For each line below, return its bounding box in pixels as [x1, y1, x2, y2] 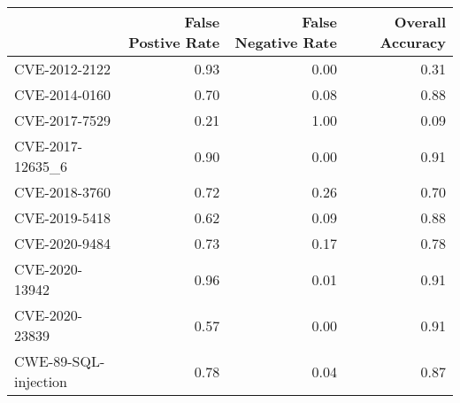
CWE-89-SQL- [14, 351, 105, 371]
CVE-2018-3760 [14, 182, 111, 202]
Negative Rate [234, 32, 337, 52]
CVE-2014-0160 [14, 84, 111, 105]
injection [14, 371, 68, 391]
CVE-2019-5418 [14, 207, 111, 228]
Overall [394, 12, 446, 32]
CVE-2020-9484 [14, 233, 111, 253]
